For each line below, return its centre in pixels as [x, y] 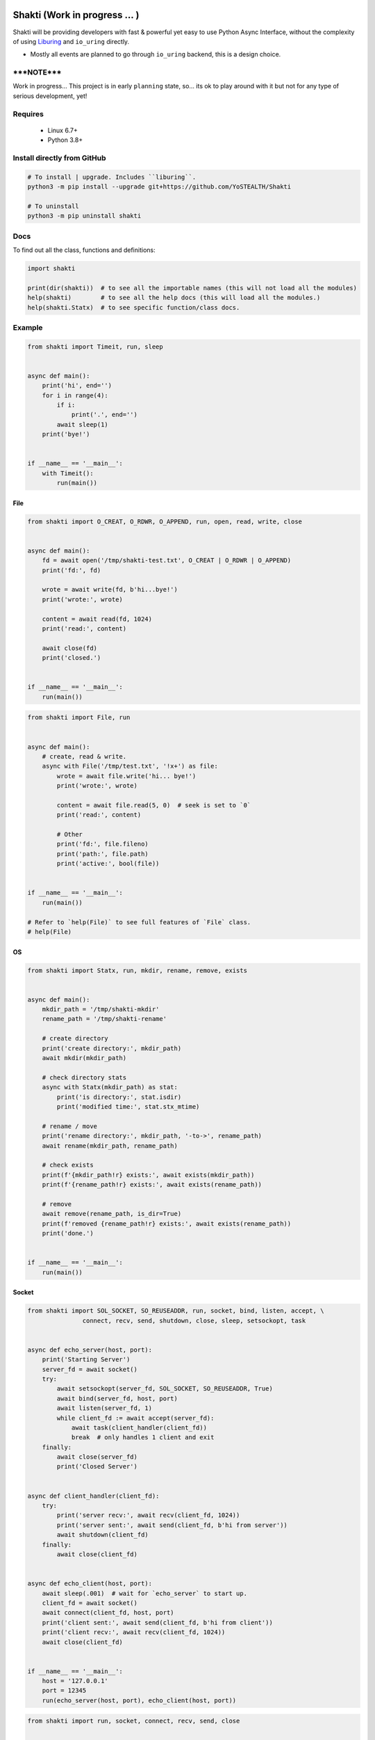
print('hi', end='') [77, 386]
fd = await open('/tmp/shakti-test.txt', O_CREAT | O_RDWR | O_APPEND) [167, 561]
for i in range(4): [75, 395]
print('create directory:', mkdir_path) [112, 1048]
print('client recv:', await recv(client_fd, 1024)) [134, 1632]
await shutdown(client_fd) [102, 1535]
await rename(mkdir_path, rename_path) [110, 1146]
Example [28, 327]
